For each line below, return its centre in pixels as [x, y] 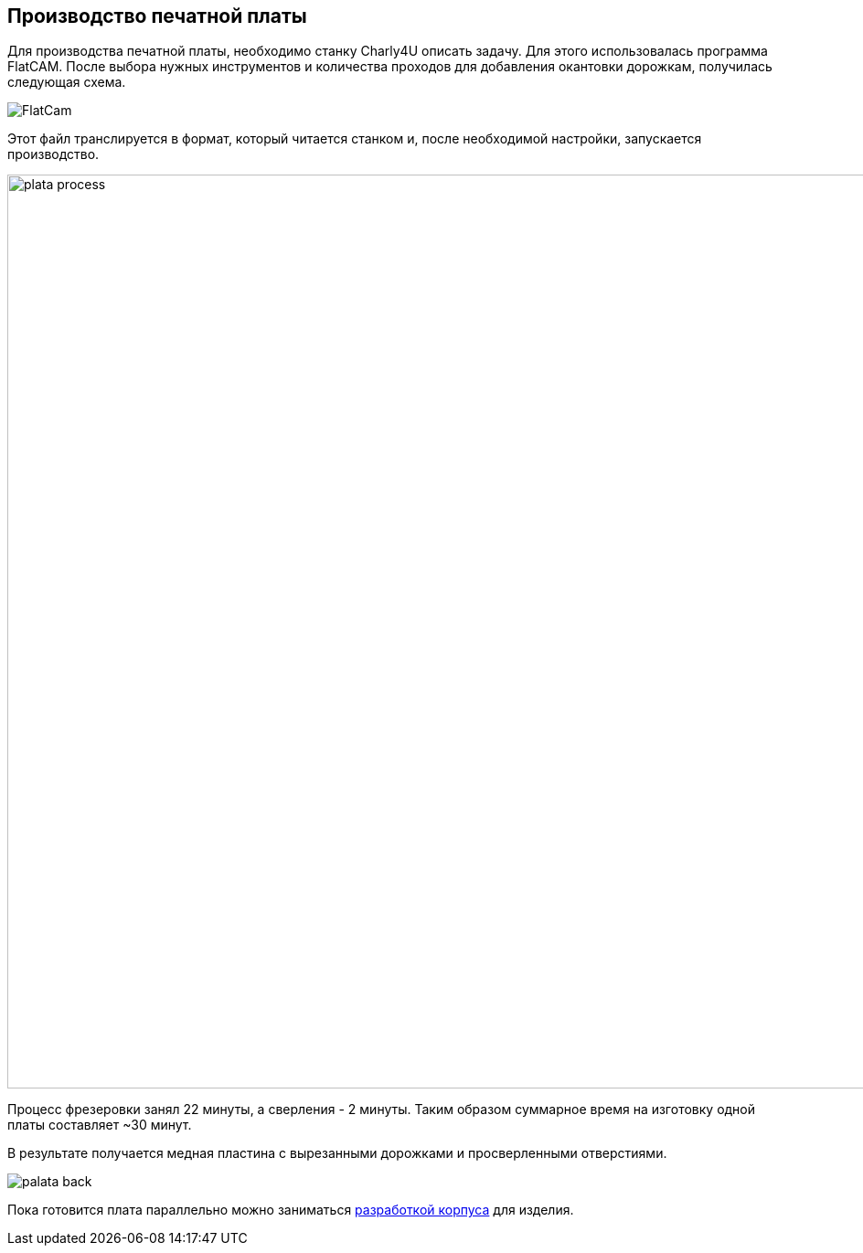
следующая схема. [67, 82]
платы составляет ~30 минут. [100, 1125]
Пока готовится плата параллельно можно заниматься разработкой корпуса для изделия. [291, 1210]
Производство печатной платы [157, 16]
